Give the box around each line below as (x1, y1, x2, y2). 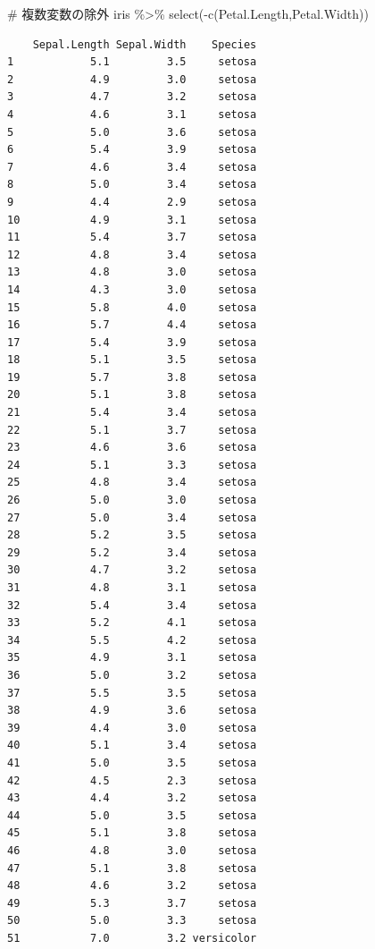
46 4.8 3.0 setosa (7, 843, 257, 857)
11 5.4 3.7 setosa (7, 231, 257, 244)
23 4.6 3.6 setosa (7, 441, 257, 454)
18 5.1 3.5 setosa (7, 353, 257, 367)
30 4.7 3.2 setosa (7, 563, 257, 577)
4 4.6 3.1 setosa (7, 107, 257, 121)
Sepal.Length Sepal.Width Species (32, 38, 257, 51)
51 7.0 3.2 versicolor (7, 931, 257, 945)
